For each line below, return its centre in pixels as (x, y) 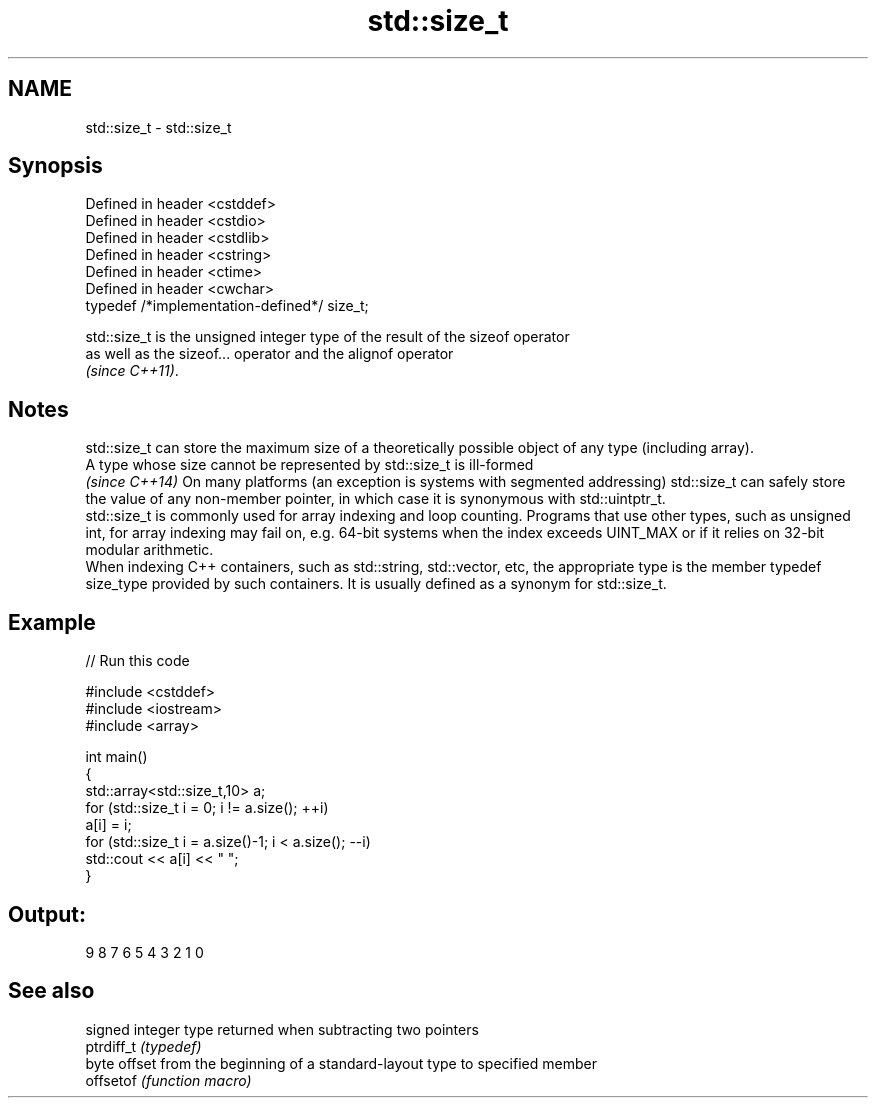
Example (52, 622)
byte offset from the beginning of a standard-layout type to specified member (341, 1063)
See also (51, 991)
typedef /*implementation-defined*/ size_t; (227, 306)
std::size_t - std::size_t (158, 127)
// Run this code (137, 661)
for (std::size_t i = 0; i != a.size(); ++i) (207, 808)
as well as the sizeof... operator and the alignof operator (269, 354)
